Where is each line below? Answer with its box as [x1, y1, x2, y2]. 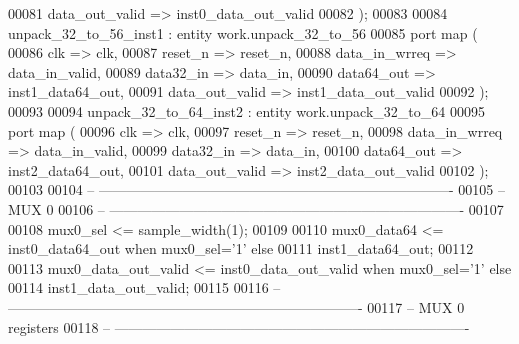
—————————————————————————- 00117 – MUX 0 [8, 296, 465, 317]
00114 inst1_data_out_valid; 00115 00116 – [8, 277, 281, 298]
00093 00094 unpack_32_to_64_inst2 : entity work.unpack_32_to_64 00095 [8, 100, 485, 121]
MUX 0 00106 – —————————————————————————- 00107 [8, 198, 504, 219]
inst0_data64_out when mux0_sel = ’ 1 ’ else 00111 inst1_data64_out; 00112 [8, 238, 474, 259]
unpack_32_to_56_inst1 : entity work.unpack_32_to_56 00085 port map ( [8, 22, 478, 43]
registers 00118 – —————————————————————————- [8, 316, 470, 337]
